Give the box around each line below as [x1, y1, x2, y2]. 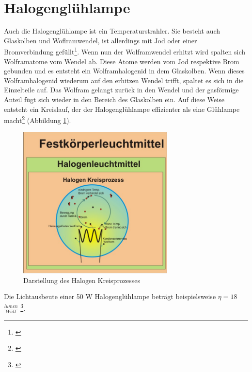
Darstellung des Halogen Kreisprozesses [23, 275, 141, 285]
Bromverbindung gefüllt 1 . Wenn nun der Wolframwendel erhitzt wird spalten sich [4, 45, 246, 56]
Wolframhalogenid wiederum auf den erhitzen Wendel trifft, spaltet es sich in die [4, 75, 244, 85]
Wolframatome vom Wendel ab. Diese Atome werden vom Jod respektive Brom [4, 56, 239, 66]
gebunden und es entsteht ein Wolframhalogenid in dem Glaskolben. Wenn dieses [4, 66, 245, 76]
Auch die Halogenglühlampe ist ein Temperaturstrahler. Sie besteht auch [4, 26, 220, 36]
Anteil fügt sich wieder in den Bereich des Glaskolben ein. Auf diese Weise [4, 94, 224, 104]
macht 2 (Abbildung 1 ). [4, 114, 71, 125]
